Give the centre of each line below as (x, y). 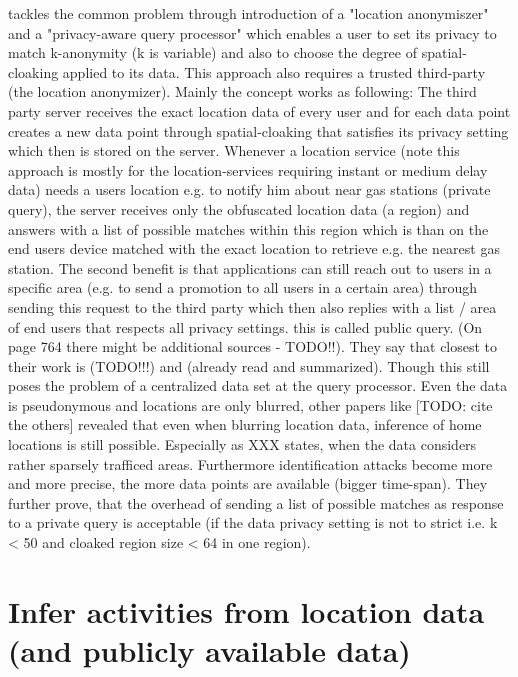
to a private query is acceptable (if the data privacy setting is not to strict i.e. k (253, 522)
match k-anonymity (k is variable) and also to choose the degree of (212, 52)
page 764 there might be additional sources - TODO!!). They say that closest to (253, 346)
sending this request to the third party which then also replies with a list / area (252, 306)
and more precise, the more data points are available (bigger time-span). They (248, 483)
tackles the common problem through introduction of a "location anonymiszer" (248, 13)
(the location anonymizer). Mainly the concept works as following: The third (242, 91)
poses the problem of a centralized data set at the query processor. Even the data (258, 385)
